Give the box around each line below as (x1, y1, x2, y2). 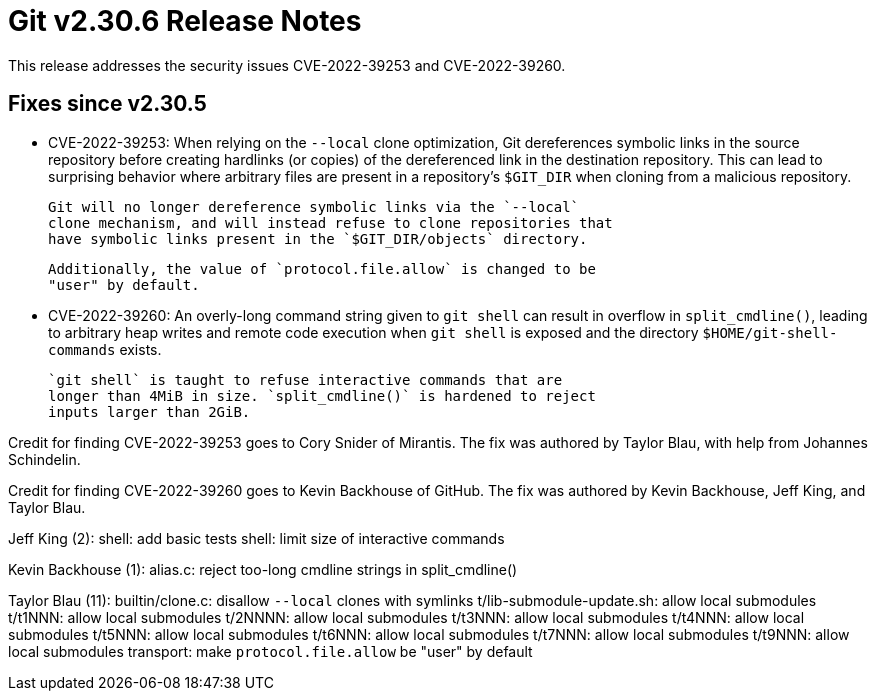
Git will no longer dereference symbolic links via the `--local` (48, 198, 580, 215)
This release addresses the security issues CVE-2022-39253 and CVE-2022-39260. (8, 56, 566, 74)
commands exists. (48, 340, 162, 358)
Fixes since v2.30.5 (8, 91, 207, 117)
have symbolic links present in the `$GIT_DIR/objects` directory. (48, 230, 588, 247)
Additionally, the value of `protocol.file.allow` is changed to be (48, 260, 596, 277)
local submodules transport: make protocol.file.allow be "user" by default (8, 642, 533, 660)
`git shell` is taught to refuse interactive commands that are (48, 371, 563, 388)
